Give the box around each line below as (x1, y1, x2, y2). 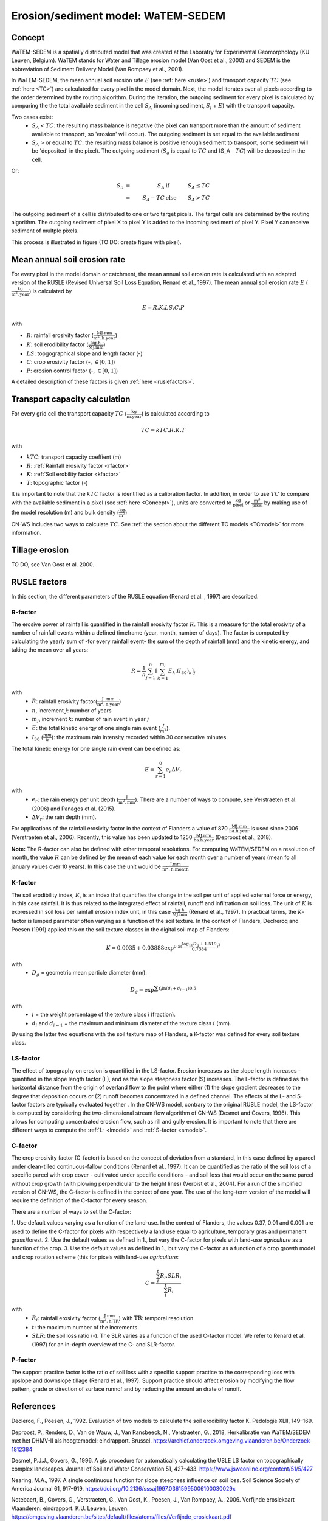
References (11, 1401, 56, 1411)
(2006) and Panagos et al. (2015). (32, 805, 116, 812)
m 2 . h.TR (100, 1317, 119, 1324)
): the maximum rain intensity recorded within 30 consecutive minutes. (52, 733, 228, 740)
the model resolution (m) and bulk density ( (11, 509, 120, 516)
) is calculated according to (141, 410, 210, 417)
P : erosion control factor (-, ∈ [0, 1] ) (26, 367, 118, 374)
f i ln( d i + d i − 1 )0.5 (159, 986, 197, 992)
